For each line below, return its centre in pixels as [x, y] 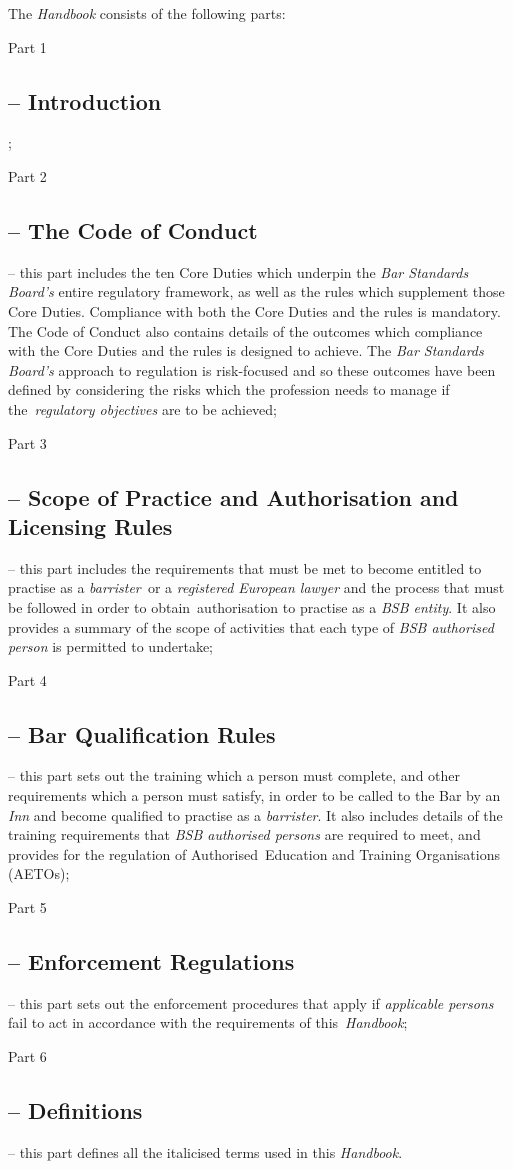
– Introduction [85, 100]
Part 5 [27, 907]
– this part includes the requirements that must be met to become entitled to [245, 567]
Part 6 [27, 1056]
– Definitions [75, 1110]
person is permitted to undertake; [110, 646]
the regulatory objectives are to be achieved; [143, 408]
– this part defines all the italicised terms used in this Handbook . [205, 1151]
